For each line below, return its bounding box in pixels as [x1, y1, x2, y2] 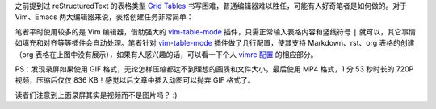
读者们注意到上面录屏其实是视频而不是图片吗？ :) [15, 90, 178, 99]
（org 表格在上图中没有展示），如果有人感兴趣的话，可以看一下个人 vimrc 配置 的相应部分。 [15, 49, 318, 59]
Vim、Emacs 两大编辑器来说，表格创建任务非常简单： [15, 12, 194, 22]
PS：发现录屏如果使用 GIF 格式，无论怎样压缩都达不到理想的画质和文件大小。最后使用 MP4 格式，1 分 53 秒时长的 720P [15, 64, 414, 74]
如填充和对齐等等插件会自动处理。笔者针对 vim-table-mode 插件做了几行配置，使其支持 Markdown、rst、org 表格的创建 [15, 38, 415, 48]
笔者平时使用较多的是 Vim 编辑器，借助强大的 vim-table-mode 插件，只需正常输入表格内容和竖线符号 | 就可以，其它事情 [15, 26, 416, 36]
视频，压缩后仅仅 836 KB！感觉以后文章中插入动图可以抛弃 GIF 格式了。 [15, 75, 255, 85]
